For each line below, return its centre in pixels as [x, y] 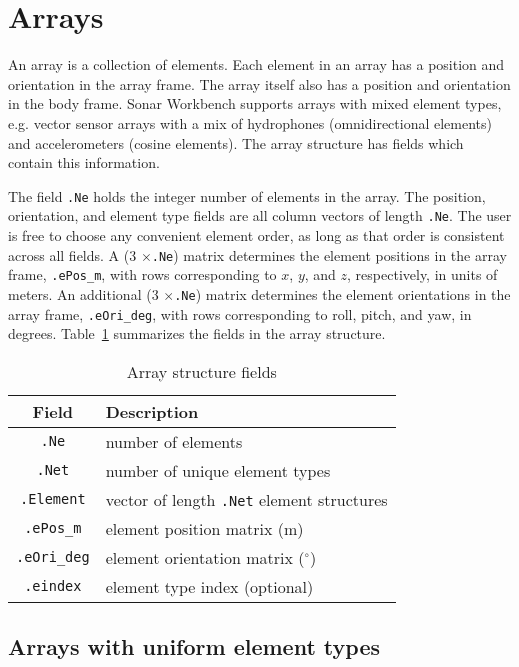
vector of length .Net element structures [246, 499]
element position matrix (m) [204, 528]
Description [152, 411]
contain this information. [84, 162]
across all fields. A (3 [72, 254]
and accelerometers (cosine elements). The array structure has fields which [236, 142]
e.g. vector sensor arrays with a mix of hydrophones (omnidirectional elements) [250, 122]
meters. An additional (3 [83, 293]
